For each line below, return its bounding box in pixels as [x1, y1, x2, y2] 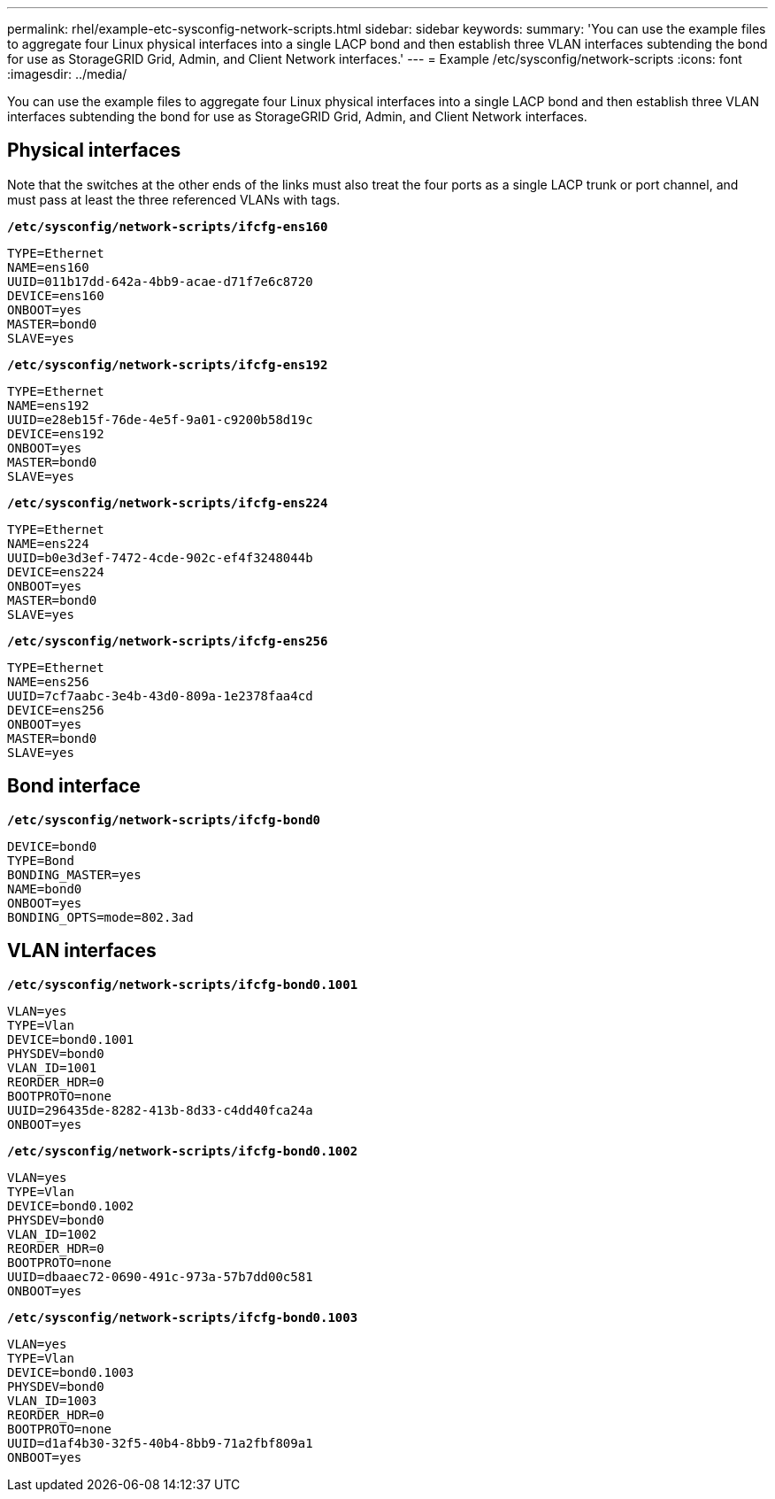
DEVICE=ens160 [7, 288, 104, 303]
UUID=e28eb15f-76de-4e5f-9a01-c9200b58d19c [7, 412, 313, 427]
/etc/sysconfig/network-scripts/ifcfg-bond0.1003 [7, 1310, 358, 1325]
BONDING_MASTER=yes [7, 867, 142, 882]
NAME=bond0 [7, 881, 82, 896]
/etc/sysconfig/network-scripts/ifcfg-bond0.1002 [7, 1143, 358, 1158]
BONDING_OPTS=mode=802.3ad [7, 909, 194, 924]
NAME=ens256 [7, 674, 89, 689]
